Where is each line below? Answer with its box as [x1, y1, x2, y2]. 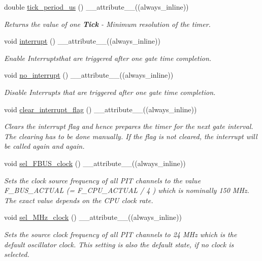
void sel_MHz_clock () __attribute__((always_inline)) [4, 212, 182, 222]
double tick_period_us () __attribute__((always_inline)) [4, 2, 189, 12]
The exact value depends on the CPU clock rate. [4, 194, 153, 205]
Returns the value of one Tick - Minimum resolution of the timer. [4, 18, 211, 29]
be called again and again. [4, 141, 85, 151]
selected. [4, 249, 29, 259]
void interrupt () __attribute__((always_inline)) [4, 36, 160, 46]
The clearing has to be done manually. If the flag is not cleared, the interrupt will [4, 130, 257, 141]
